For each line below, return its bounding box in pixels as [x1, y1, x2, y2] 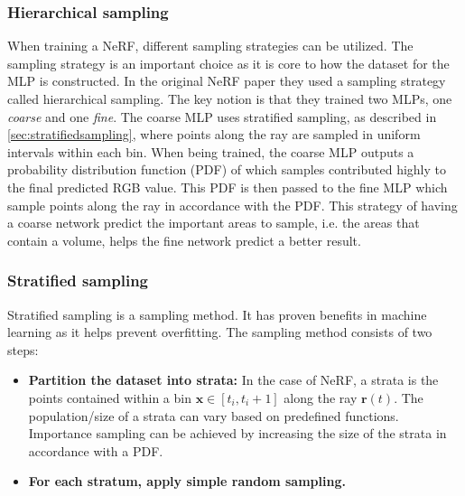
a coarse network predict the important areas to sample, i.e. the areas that [7, 213, 420, 232]
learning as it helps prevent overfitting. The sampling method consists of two [7, 323, 432, 342]
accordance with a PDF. [28, 441, 163, 460]
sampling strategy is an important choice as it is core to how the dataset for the [7, 53, 450, 72]
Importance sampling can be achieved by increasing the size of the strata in [28, 424, 447, 443]
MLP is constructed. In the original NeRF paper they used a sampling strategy [7, 71, 446, 90]
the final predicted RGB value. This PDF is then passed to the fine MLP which [7, 177, 448, 196]
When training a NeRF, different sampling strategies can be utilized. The [7, 36, 414, 55]
